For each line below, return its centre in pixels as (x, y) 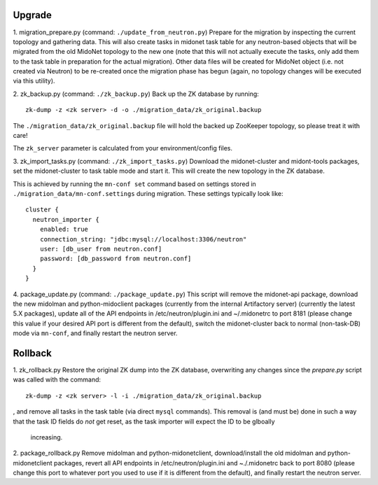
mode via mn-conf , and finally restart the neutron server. (95, 333)
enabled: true (64, 230)
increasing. (47, 437)
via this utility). (34, 81)
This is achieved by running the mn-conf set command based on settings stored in (135, 184)
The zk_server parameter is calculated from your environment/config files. (123, 148)
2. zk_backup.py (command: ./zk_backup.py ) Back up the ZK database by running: (136, 94)
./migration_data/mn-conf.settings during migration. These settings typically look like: (148, 193)
